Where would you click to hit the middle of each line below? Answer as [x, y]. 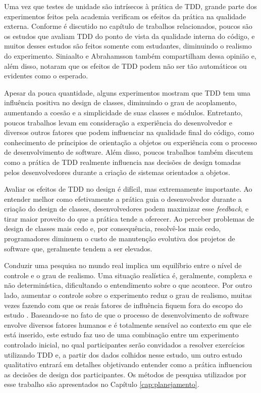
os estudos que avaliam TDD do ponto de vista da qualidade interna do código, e [129, 36]
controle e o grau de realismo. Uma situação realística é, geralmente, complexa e [128, 275]
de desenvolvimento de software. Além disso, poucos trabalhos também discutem [128, 152]
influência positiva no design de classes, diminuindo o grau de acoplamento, [120, 102]
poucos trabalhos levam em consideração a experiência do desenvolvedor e [118, 122]
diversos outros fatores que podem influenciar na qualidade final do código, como [129, 132]
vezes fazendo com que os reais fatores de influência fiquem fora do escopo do [123, 305]
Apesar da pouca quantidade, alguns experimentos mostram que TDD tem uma [127, 92]
